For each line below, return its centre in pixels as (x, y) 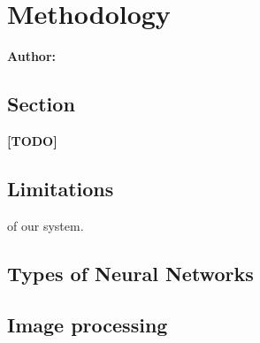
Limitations (61, 188)
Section (41, 104)
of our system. (46, 225)
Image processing (88, 325)
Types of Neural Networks (130, 273)
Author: (32, 56)
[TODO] (32, 140)
